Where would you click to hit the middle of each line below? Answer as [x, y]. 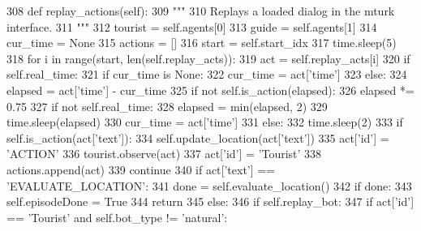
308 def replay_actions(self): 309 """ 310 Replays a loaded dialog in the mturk [201, 11]
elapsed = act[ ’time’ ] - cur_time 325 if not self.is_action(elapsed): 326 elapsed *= [210, 90]
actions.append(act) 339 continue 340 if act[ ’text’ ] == [141, 169]
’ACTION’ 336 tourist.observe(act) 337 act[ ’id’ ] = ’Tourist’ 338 [164, 154]
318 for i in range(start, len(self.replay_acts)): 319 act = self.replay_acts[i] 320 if [208, 58]
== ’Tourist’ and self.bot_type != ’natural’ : [117, 217]
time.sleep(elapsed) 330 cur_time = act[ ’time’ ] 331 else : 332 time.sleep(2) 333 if [205, 122]
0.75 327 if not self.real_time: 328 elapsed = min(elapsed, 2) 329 [167, 106]
